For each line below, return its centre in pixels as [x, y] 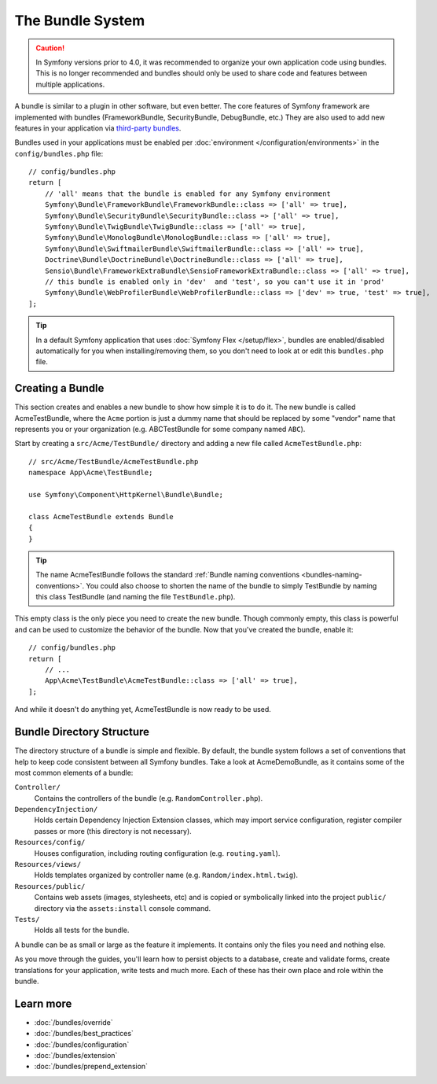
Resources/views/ [48, 865]
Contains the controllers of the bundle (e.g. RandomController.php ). [149, 798]
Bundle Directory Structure [82, 732]
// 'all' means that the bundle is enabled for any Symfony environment [188, 194]
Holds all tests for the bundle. [82, 930]
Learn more [43, 1003]
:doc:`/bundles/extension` [76, 1055]
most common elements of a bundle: [74, 772]
